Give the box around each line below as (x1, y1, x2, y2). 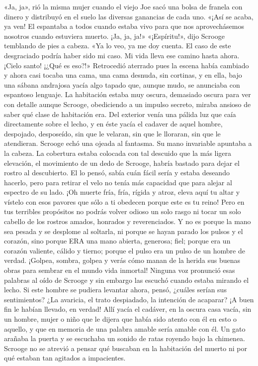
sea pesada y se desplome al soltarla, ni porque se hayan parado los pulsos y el (4, 226, 243, 236)
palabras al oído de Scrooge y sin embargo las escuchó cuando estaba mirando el (4, 274, 249, 285)
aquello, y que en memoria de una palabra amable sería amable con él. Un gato (4, 323, 246, 334)
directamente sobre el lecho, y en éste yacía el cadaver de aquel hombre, (4, 119, 223, 129)
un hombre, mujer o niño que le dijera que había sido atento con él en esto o (4, 314, 237, 324)
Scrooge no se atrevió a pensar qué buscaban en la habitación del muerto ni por (4, 343, 247, 353)
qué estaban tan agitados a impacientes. (4, 353, 126, 363)
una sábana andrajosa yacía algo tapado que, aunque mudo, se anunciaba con (4, 79, 240, 90)
